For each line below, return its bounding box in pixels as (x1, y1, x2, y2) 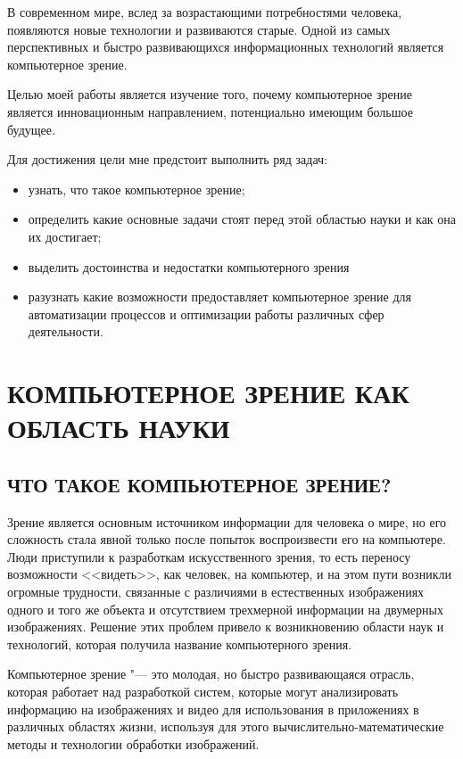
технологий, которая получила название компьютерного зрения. (7, 634, 352, 653)
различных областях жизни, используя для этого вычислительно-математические (7, 717, 444, 736)
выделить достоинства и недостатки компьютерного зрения (28, 257, 350, 276)
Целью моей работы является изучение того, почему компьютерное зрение (7, 85, 412, 103)
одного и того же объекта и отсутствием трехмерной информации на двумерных (7, 599, 443, 618)
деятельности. (28, 322, 103, 341)
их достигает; (28, 227, 102, 245)
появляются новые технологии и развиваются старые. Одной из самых (7, 20, 391, 38)
